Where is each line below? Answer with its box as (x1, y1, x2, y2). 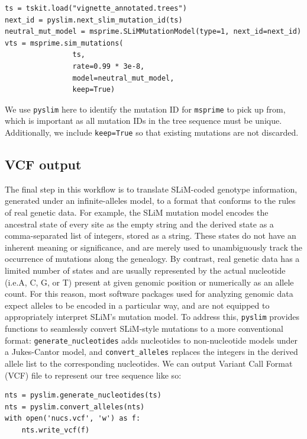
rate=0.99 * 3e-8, (72, 62, 145, 71)
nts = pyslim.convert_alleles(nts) (5, 402, 145, 411)
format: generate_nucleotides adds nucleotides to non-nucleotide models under (5, 334, 298, 346)
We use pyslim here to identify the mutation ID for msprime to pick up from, (5, 102, 286, 115)
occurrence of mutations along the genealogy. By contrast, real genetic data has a (5, 252, 300, 265)
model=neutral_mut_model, (72, 73, 174, 82)
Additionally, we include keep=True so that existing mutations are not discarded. (5, 126, 299, 138)
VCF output (5, 155, 82, 174)
